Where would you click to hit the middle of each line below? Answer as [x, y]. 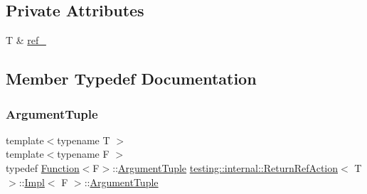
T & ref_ [26, 40]
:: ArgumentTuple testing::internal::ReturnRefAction [225, 167]
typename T [84, 140]
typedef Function [43, 167]
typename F [83, 154]
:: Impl [32, 182]
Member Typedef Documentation [131, 79]
